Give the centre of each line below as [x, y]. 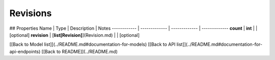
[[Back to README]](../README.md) [80, 51]
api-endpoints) [25, 51]
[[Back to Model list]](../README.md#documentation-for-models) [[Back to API [92, 44]
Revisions [31, 13]
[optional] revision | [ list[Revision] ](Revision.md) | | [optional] [75, 35]
